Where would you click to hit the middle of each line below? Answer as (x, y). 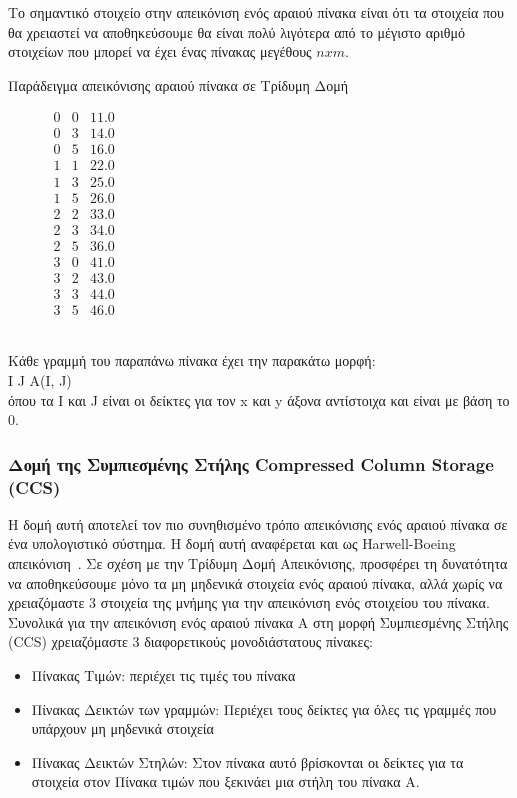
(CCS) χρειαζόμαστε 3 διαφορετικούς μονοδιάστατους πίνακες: (190, 641)
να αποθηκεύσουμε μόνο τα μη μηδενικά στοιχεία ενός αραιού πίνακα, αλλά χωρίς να (255, 582)
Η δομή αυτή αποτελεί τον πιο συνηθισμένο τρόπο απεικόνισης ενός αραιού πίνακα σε (258, 523)
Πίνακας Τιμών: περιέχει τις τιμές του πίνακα (163, 675)
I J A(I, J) (40, 379)
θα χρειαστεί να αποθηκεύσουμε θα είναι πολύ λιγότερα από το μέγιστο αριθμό (237, 31)
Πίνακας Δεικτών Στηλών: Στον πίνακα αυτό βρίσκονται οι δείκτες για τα (247, 761)
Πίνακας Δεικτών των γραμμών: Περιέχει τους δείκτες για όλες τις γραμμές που (264, 708)
